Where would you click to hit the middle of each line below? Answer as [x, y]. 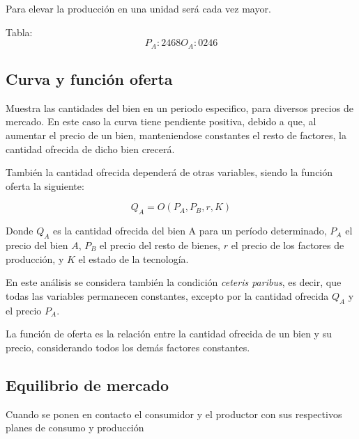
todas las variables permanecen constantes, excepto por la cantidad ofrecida [167, 295]
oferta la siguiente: [45, 185]
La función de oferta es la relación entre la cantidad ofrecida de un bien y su [169, 334]
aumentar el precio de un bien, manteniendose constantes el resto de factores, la [176, 135]
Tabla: [19, 32]
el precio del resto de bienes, [160, 245]
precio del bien [37, 245]
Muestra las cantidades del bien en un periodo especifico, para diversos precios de [179, 107]
